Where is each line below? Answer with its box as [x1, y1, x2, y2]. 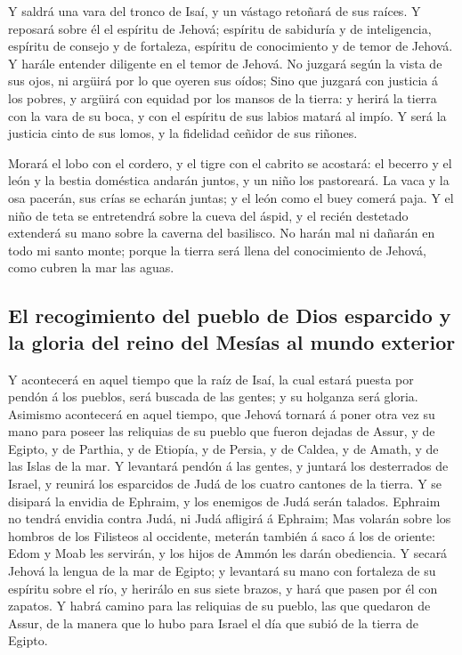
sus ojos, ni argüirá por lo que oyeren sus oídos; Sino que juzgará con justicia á [8, 71, 438, 90]
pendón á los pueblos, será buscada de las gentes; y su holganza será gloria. [8, 387, 418, 406]
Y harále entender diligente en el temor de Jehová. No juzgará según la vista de [8, 53, 442, 72]
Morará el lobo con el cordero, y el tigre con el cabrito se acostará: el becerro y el [8, 153, 452, 172]
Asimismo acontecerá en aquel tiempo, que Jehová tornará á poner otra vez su [8, 404, 435, 423]
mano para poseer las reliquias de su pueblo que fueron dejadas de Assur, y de [8, 422, 435, 441]
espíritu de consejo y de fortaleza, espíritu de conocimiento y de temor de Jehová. [8, 36, 453, 55]
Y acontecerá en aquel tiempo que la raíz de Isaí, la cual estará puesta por [8, 369, 414, 388]
